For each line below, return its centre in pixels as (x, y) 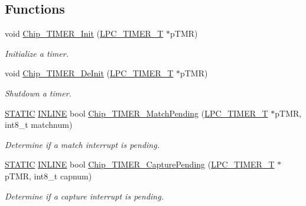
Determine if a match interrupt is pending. (82, 144)
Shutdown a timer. (38, 93)
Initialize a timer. (37, 53)
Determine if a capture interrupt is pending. (84, 196)
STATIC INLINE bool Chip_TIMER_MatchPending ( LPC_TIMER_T (136, 113)
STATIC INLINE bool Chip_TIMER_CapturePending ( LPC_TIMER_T (140, 164)
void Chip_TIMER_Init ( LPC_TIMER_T (84, 33)
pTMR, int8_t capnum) (48, 176)
